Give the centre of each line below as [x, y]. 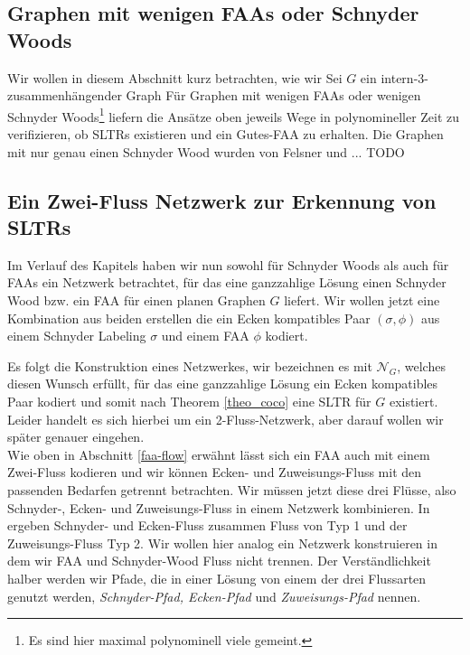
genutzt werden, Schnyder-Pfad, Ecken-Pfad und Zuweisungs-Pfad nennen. [214, 596]
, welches [421, 365]
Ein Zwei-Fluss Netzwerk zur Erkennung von [222, 200]
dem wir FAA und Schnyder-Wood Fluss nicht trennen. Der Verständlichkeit [219, 561]
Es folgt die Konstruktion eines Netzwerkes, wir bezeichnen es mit [190, 365]
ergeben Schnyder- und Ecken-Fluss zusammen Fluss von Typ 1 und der [207, 525]
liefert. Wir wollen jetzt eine [362, 300]
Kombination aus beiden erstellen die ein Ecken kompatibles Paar [189, 318]
